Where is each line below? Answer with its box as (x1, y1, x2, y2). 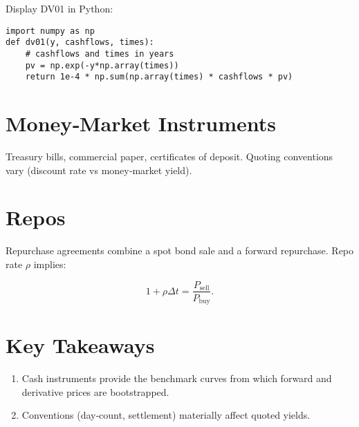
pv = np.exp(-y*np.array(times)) (25, 60, 179, 70)
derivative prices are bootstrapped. (21, 384, 169, 399)
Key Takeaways (6, 331, 155, 359)
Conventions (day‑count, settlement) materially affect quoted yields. (21, 408, 311, 422)
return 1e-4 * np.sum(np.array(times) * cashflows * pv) (25, 72, 293, 82)
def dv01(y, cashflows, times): (6, 37, 154, 48)
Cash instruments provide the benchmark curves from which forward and (21, 371, 332, 386)
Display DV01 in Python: (6, 1, 113, 15)
